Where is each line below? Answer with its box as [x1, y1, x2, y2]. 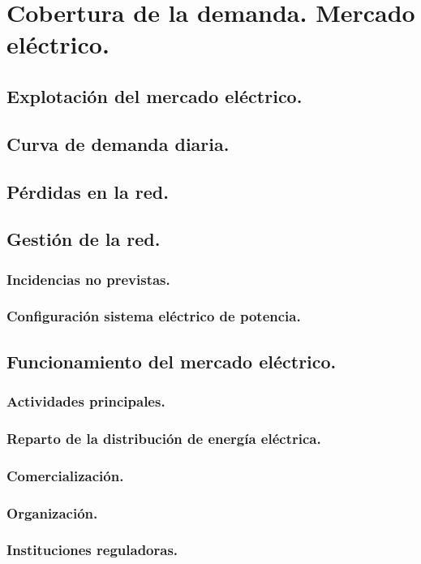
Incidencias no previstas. [6, 269, 170, 289]
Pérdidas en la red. [6, 179, 169, 204]
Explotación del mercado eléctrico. [6, 83, 303, 108]
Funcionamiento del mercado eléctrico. [6, 348, 337, 373]
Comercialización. [6, 465, 124, 485]
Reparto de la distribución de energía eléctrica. [6, 428, 321, 448]
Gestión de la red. [6, 226, 161, 252]
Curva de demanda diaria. [6, 131, 230, 156]
